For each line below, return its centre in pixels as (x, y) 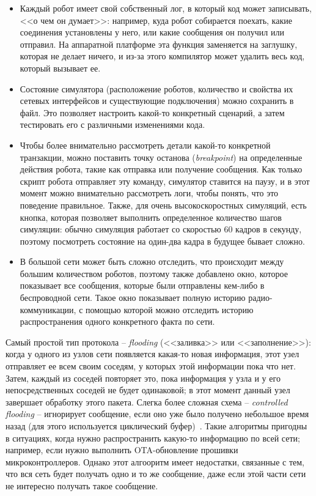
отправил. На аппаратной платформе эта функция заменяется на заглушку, (159, 44)
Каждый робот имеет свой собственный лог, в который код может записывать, (166, 8)
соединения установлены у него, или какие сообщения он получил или (152, 32)
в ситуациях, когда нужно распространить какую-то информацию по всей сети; (153, 438)
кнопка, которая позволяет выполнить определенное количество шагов (151, 217)
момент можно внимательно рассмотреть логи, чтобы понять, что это (149, 193)
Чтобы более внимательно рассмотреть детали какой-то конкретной (145, 145)
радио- (260, 298)
